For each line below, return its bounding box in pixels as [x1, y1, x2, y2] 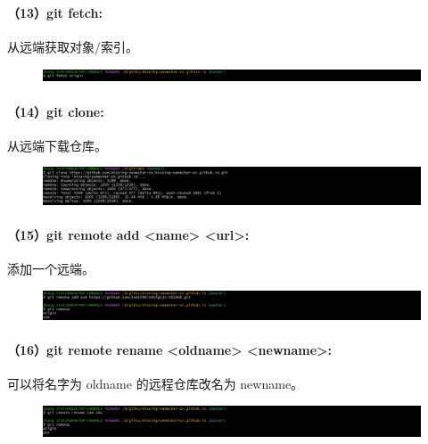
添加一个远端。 [7, 259, 95, 277]
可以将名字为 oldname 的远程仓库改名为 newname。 [7, 374, 304, 393]
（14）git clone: [7, 102, 104, 120]
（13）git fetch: [7, 3, 103, 21]
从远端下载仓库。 [7, 136, 107, 154]
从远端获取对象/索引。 [7, 37, 138, 55]
